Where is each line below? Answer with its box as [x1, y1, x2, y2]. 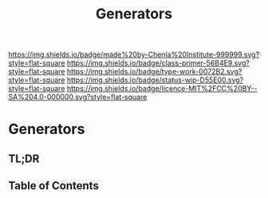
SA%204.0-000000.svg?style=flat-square [8, 93, 148, 102]
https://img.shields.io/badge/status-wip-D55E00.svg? [66, 75, 244, 85]
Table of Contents [8, 179, 100, 192]
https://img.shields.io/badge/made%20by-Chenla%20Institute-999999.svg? [8, 49, 260, 60]
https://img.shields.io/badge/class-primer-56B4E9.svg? [66, 58, 250, 68]
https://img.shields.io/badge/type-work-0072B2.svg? [66, 67, 242, 77]
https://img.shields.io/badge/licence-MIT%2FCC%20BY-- [66, 84, 258, 93]
